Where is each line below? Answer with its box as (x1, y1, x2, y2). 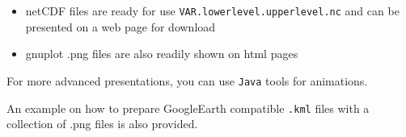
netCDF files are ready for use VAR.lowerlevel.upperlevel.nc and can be (25, 2, 400, 19)
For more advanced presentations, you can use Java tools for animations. (6, 72, 368, 89)
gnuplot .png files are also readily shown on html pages (25, 45, 298, 62)
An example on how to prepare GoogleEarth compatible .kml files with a (6, 99, 370, 116)
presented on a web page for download (25, 18, 216, 35)
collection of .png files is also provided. (6, 115, 198, 132)
